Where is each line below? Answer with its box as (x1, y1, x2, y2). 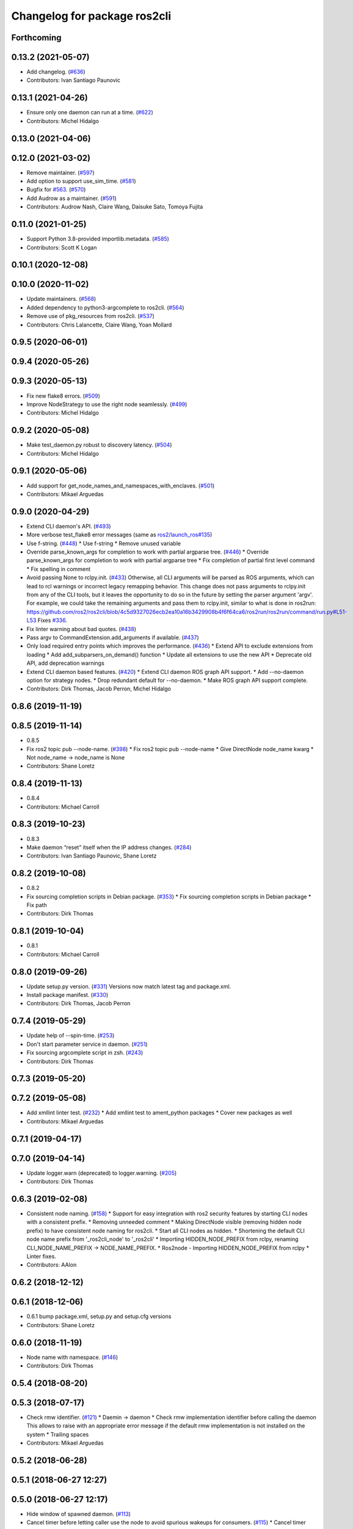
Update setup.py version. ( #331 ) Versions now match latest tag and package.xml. (26, 982, 231, 990)
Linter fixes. (26, 1253, 56, 1260)
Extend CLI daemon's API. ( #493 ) (26, 522, 111, 530)
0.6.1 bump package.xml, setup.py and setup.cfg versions (26, 1312, 172, 1320)
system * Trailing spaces (26, 1431, 89, 1438)
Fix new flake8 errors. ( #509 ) (26, 392, 100, 399)
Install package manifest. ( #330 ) (26, 991, 109, 999)
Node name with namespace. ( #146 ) (26, 1353, 118, 1361)
